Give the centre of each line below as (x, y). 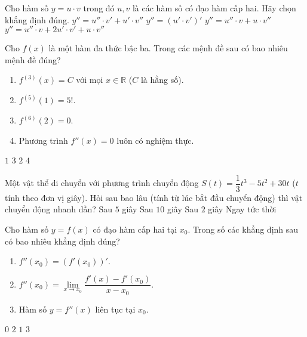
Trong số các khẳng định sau (246, 229)
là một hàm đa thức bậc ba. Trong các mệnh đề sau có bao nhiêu (168, 48)
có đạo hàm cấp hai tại (135, 229)
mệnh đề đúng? (33, 59)
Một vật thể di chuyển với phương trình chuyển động (102, 183)
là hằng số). (162, 80)
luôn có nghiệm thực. (155, 140)
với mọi (90, 80)
